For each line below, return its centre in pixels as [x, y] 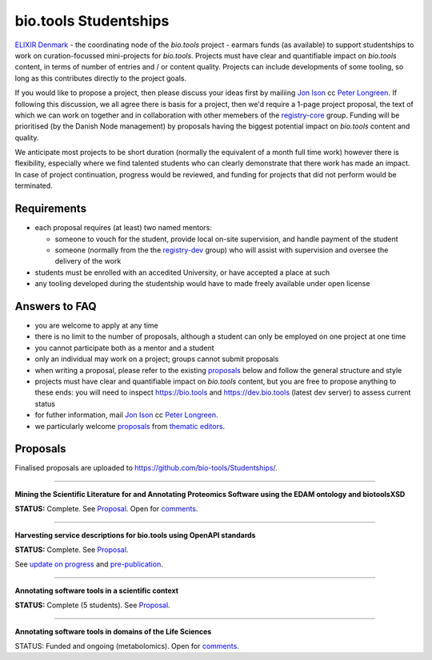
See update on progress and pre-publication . [89, 564]
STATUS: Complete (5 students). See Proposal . [93, 605]
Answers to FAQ [56, 306]
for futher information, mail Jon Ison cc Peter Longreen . [126, 415]
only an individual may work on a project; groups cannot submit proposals [157, 359]
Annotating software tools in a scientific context [97, 590]
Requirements [51, 209]
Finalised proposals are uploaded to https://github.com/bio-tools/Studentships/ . [146, 468]
